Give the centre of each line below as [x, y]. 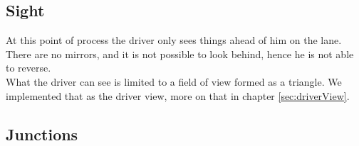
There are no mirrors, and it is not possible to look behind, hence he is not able [180, 54]
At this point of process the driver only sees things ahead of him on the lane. [174, 40]
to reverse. [28, 68]
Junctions [42, 134]
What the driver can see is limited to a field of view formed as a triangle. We [174, 81]
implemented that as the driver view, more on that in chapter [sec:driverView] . [178, 95]
